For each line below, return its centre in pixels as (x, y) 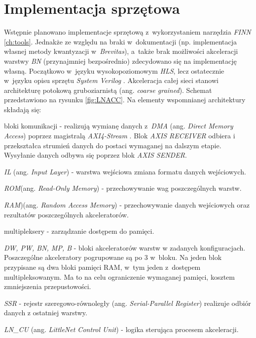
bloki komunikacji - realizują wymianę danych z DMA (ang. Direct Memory (119, 126)
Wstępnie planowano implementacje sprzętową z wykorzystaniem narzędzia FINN (128, 32)
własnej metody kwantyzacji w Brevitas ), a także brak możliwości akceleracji (121, 51)
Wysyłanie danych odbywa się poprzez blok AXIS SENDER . (95, 155)
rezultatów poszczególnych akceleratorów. (66, 214)
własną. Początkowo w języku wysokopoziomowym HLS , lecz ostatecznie (114, 70)
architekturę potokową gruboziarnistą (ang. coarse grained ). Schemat (108, 90)
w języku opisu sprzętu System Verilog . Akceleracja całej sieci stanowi (111, 80)
